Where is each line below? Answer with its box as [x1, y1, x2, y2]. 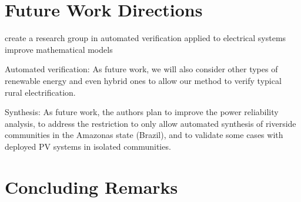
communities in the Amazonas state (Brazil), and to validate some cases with [5, 129, 283, 141]
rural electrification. [5, 86, 76, 98]
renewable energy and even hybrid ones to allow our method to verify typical [5, 74, 282, 86]
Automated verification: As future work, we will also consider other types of [5, 63, 278, 75]
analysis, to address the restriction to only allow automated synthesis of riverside [5, 117, 296, 129]
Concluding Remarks [5, 174, 178, 198]
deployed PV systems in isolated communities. [5, 140, 171, 152]
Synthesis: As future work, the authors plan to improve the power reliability [5, 106, 279, 118]
